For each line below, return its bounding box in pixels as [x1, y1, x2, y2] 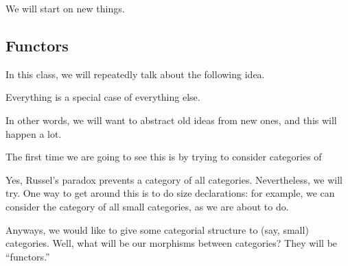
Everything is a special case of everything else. [5, 90, 200, 104]
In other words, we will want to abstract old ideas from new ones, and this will [5, 112, 337, 127]
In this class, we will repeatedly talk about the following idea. [5, 66, 265, 81]
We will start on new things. [5, 1, 125, 15]
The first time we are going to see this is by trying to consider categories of [5, 149, 322, 164]
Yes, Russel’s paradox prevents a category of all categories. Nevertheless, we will [5, 172, 343, 186]
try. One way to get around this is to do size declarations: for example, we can [5, 186, 335, 200]
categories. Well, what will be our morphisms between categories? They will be [5, 236, 338, 250]
